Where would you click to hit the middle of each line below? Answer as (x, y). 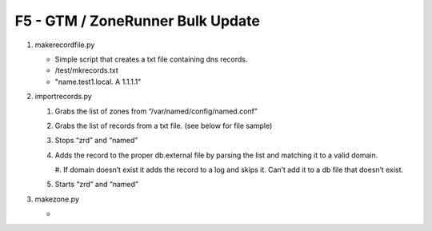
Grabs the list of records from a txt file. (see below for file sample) (164, 125)
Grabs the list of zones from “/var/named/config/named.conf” (156, 111)
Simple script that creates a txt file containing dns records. (151, 59)
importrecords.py (63, 97)
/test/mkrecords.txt (87, 70)
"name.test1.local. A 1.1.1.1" (98, 82)
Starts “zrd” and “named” (97, 185)
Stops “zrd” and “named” (96, 141)
